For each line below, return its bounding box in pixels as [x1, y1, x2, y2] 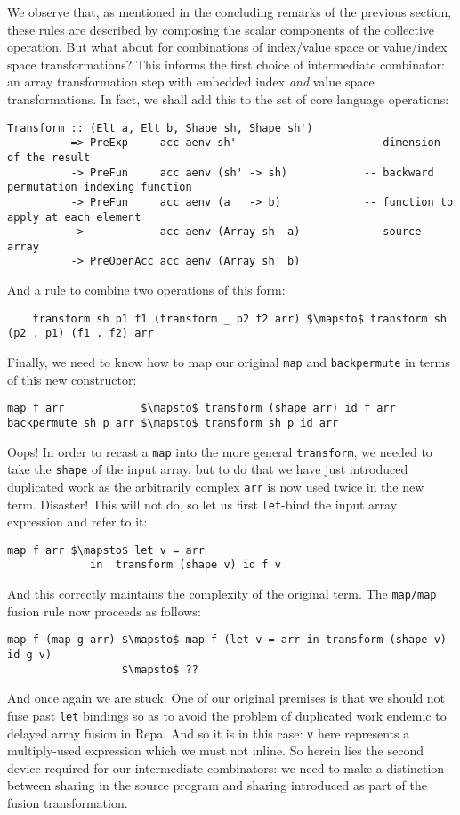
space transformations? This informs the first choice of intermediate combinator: [7, 54, 445, 73]
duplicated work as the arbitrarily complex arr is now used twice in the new [7, 477, 424, 495]
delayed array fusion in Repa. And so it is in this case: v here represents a [7, 723, 410, 742]
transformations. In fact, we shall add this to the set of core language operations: [7, 89, 449, 108]
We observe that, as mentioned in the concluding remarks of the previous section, [7, 3, 452, 20]
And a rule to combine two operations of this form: [7, 281, 286, 299]
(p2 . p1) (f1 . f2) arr [7, 327, 154, 340]
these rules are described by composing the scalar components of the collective [7, 20, 435, 38]
